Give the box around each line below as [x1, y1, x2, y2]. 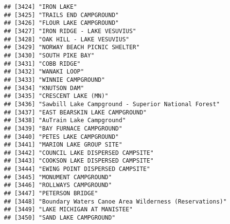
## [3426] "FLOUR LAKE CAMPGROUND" [4, 19, 119, 27]
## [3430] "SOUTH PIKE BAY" [4, 52, 95, 59]
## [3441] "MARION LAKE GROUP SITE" [4, 141, 123, 149]
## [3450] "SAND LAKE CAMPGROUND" [4, 214, 116, 222]
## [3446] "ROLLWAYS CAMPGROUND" [4, 182, 112, 189]
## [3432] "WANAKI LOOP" [4, 68, 84, 75]
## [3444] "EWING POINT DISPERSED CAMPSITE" [4, 166, 150, 173]
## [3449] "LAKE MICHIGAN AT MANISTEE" [4, 206, 133, 213]
